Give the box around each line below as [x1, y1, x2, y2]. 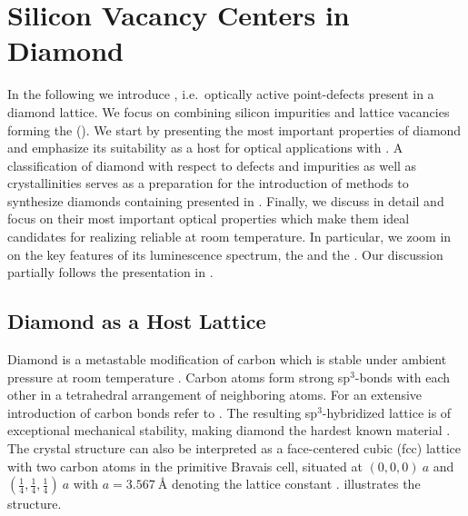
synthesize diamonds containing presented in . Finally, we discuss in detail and [7, 191, 444, 210]
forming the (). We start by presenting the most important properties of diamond [7, 120, 462, 139]
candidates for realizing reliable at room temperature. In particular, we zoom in [7, 227, 452, 246]
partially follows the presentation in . [7, 263, 214, 282]
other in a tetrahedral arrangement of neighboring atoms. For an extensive [7, 385, 423, 404]
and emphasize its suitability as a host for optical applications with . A [7, 138, 403, 157]
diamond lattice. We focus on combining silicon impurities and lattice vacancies [7, 102, 450, 121]
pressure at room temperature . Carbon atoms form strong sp [7, 367, 351, 386]
